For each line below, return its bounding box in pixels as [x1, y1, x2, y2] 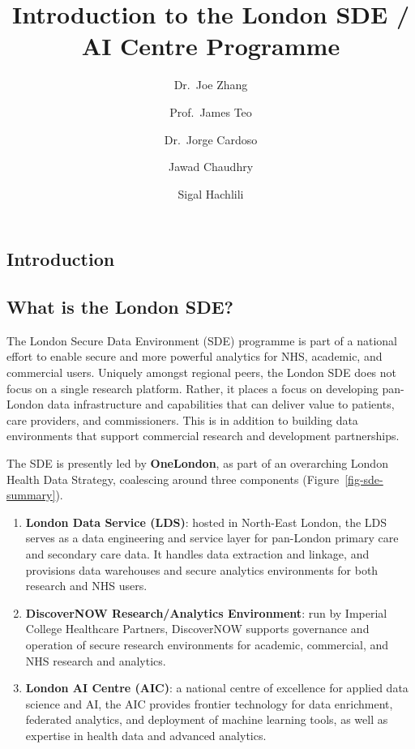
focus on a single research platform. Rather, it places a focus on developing [6, 379, 379, 396]
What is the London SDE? [6, 294, 233, 319]
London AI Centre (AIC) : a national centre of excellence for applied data [25, 679, 409, 696]
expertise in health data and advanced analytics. [25, 726, 267, 743]
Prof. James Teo [169, 103, 252, 120]
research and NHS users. [25, 577, 148, 594]
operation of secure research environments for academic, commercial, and [25, 636, 389, 653]
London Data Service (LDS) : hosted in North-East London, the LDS [25, 513, 387, 530]
